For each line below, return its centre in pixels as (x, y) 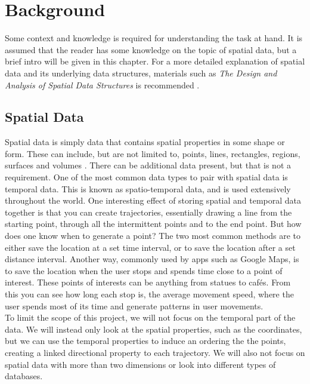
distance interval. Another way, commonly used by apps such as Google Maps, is (152, 259)
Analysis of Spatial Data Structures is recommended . (102, 85)
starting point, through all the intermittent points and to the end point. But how (153, 224)
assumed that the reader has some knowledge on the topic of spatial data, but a (151, 49)
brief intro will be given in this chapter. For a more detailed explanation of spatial (155, 61)
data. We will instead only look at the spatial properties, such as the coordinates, (154, 329)
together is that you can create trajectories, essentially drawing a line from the (148, 212)
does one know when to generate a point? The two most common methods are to (153, 236)
